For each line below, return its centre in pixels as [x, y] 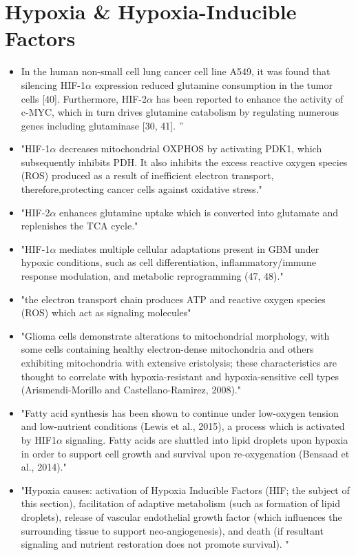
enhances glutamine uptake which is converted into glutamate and [199, 212]
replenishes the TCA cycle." [80, 226]
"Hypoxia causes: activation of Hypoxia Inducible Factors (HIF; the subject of [185, 490]
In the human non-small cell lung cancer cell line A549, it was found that [176, 71]
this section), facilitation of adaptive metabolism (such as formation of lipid [181, 503]
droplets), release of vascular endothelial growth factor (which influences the [181, 516]
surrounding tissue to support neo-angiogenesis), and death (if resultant [172, 530]
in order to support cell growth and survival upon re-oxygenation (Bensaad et [185, 453]
